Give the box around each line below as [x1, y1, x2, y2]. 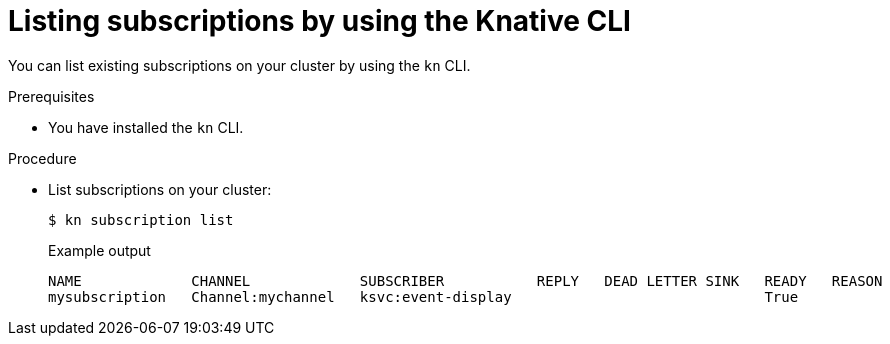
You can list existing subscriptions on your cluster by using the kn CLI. [8, 56, 471, 74]
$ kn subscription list [48, 211, 234, 228]
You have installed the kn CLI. [48, 118, 244, 136]
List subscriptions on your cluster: [48, 180, 272, 198]
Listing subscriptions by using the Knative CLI [8, 4, 631, 38]
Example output [48, 241, 151, 259]
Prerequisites [8, 87, 95, 105]
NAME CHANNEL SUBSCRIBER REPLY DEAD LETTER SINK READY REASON [48, 272, 883, 289]
